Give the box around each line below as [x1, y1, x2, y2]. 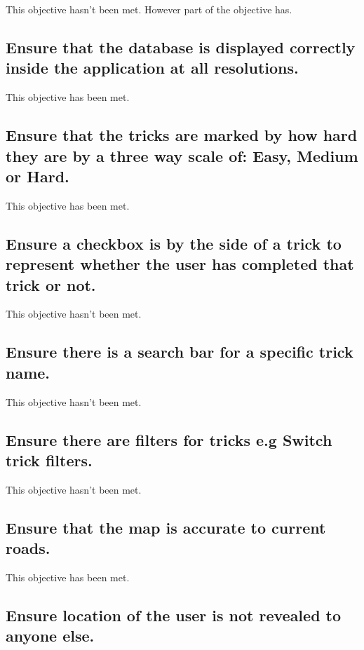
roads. [6, 537, 50, 559]
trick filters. [6, 449, 93, 470]
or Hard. [6, 165, 69, 187]
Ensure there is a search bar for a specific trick [6, 341, 353, 363]
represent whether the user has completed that [6, 253, 354, 275]
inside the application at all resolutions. [6, 57, 299, 79]
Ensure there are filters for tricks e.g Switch [6, 428, 332, 450]
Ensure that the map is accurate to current [6, 516, 326, 538]
